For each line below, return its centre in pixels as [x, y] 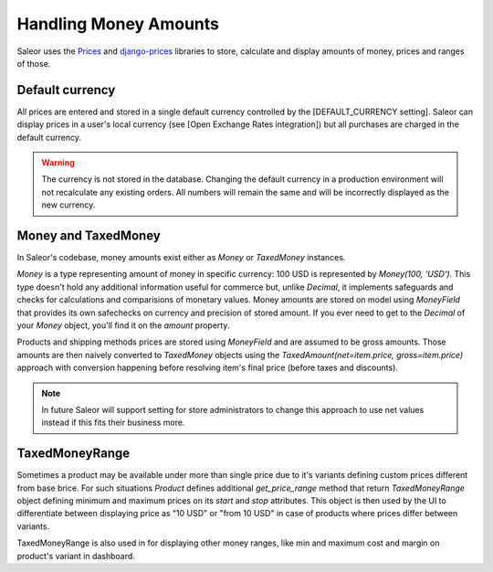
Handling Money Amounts [118, 24]
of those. [34, 63]
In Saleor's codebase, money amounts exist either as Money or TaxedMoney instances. [181, 258]
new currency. [68, 205]
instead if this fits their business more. [113, 423]
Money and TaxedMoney [89, 236]
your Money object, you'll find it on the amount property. [123, 325]
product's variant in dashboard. [76, 556]
